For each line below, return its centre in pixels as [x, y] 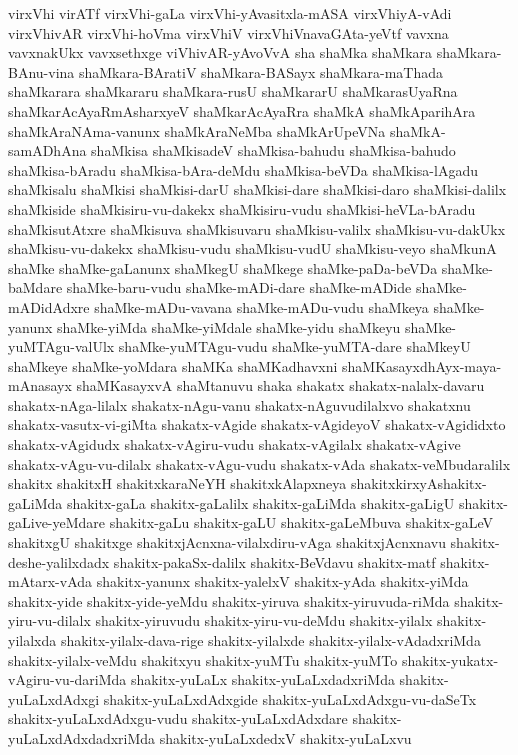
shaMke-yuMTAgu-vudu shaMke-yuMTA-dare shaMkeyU [294, 346]
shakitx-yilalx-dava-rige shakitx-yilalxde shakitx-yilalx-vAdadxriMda [270, 640]
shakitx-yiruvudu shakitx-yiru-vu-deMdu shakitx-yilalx [264, 620]
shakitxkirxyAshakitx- [418, 483]
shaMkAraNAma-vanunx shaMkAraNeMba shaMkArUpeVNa [197, 130]
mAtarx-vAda [50, 581]
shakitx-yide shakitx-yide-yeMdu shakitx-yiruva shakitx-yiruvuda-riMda [229, 600]
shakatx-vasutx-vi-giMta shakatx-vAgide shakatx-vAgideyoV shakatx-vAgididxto [257, 424]
